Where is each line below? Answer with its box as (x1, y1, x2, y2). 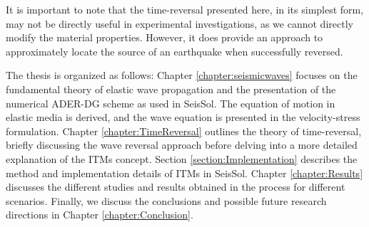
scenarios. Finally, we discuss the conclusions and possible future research (6, 193, 327, 208)
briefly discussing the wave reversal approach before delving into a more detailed (6, 137, 358, 152)
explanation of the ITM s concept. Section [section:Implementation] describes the (6, 151, 358, 166)
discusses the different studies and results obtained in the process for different (6, 179, 345, 194)
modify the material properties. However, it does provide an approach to (6, 30, 323, 45)
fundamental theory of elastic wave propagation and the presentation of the (6, 81, 336, 96)
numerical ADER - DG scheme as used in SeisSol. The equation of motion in (6, 95, 335, 110)
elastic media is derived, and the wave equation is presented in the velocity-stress (6, 110, 360, 125)
